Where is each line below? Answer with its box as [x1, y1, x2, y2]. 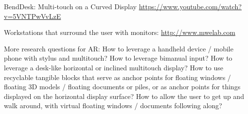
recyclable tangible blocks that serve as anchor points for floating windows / [4, 72, 231, 82]
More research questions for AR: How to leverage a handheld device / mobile [4, 43, 233, 53]
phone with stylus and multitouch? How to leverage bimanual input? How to [4, 53, 232, 63]
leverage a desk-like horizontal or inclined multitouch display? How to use [4, 62, 224, 72]
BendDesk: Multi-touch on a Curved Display [4, 1, 137, 11]
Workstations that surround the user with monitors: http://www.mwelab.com [4, 27, 235, 37]
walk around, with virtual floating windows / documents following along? [4, 100, 222, 111]
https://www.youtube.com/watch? [139, 1, 242, 11]
